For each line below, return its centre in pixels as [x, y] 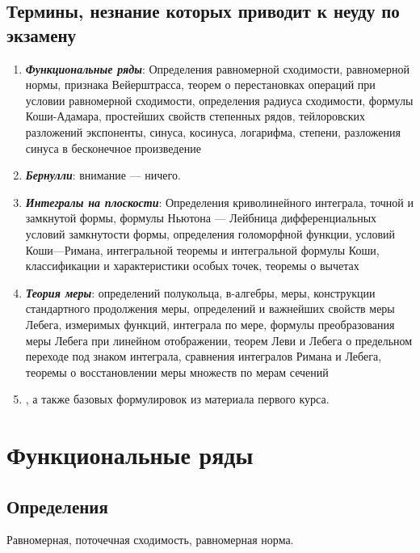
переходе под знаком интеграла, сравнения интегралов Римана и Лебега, [204, 356]
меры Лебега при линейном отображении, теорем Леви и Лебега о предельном [219, 340]
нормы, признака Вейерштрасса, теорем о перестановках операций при [200, 84]
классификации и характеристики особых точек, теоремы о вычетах [192, 266]
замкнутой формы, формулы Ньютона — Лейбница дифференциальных [201, 218]
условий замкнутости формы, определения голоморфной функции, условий [210, 233]
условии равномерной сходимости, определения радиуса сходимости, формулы [219, 100]
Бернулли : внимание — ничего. [103, 175]
